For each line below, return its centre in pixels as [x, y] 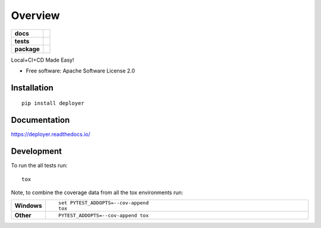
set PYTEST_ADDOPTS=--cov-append [103, 203]
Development [37, 151]
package [27, 49]
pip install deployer [53, 103]
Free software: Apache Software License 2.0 [81, 71]
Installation [32, 88]
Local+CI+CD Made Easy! [43, 60]
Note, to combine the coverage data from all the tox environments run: [97, 192]
